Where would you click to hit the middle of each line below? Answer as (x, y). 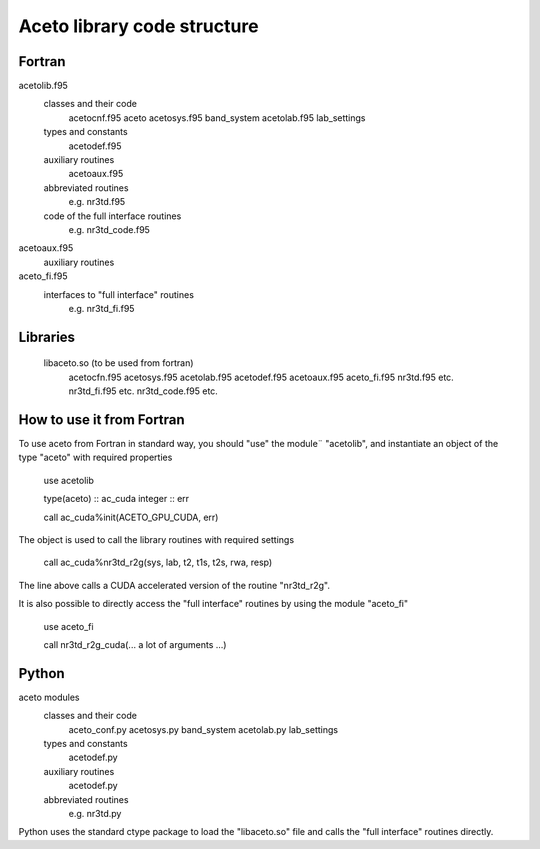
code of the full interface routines (112, 216)
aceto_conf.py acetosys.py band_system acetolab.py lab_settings (203, 729)
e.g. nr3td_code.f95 (109, 229)
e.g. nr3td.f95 (97, 202)
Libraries (46, 336)
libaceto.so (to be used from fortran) (118, 363)
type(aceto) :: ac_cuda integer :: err (116, 499)
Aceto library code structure (138, 26)
